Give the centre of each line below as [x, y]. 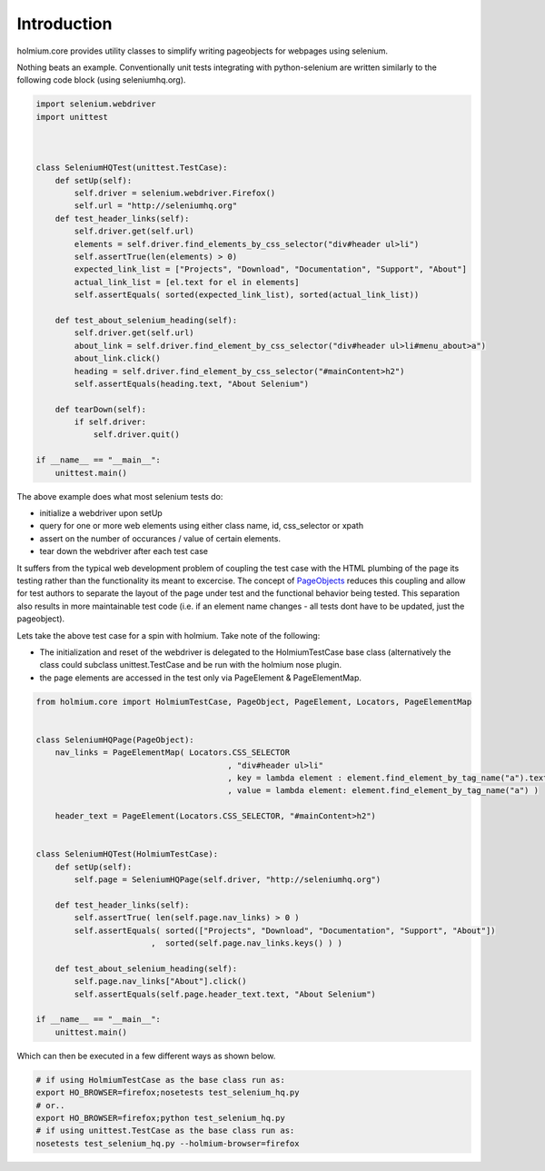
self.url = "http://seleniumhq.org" [156, 206]
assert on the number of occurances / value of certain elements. [160, 538]
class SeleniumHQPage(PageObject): [115, 739]
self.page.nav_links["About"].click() [160, 982]
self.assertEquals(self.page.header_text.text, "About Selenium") [225, 994]
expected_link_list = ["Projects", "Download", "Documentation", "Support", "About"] [271, 269]
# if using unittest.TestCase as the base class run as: [165, 1131]
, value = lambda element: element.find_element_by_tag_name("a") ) [383, 791]
